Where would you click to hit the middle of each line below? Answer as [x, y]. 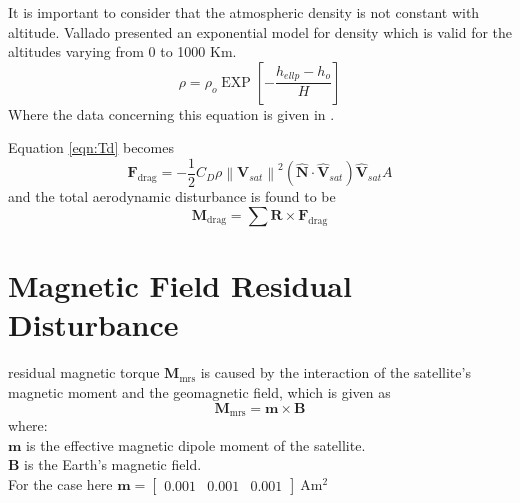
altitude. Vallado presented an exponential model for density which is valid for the [260, 31]
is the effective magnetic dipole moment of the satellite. [196, 444]
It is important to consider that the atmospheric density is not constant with [244, 12]
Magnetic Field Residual [180, 285]
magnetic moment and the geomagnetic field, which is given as [199, 391]
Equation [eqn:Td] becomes [91, 147]
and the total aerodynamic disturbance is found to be [172, 196]
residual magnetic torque [84, 372]
